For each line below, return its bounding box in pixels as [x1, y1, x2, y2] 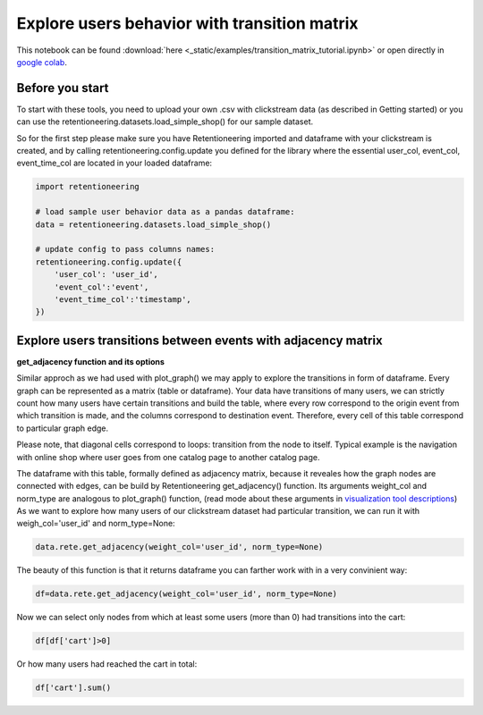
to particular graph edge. [16, 423, 109, 433]
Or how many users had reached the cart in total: [16, 659, 198, 669]
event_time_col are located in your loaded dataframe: [16, 157, 213, 169]
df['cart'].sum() [35, 683, 112, 693]
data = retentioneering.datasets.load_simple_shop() [35, 219, 272, 230]
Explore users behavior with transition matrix [16, 13, 359, 33]
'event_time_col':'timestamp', [54, 294, 191, 304]
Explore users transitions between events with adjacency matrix [16, 332, 384, 348]
